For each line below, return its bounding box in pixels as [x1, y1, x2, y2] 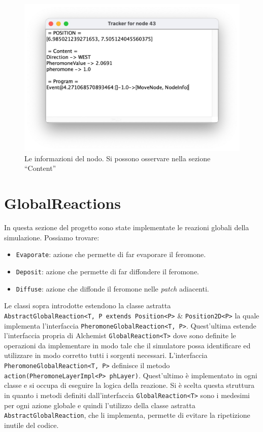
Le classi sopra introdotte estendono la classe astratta [4, 300, 171, 311]
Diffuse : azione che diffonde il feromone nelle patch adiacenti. [16, 283, 209, 294]
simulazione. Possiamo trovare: [4, 232, 100, 242]
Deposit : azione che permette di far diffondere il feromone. [16, 266, 200, 276]
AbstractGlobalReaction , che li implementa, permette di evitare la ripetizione [4, 410, 250, 420]
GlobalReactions [4, 193, 121, 213]
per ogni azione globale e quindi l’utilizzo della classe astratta [4, 400, 195, 410]
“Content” [24, 163, 56, 173]
